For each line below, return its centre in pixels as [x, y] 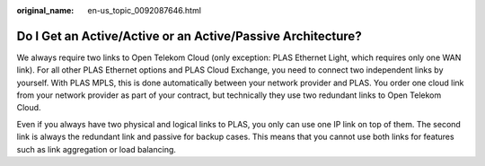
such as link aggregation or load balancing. [97, 149]
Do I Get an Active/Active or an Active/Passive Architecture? [190, 36]
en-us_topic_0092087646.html [145, 10]
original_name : [45, 10]
